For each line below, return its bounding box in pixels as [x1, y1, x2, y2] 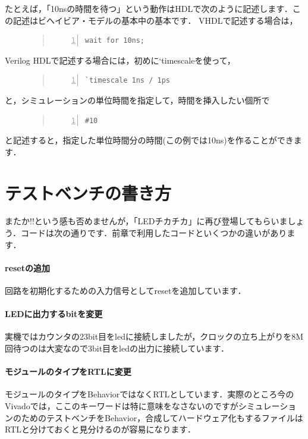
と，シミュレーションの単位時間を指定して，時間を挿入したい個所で [5, 93, 270, 106]
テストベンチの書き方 [5, 180, 172, 205]
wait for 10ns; [84, 36, 145, 45]
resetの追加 [5, 261, 51, 274]
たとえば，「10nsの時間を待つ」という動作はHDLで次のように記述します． [5, 2, 293, 14]
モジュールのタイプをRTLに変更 [5, 365, 131, 378]
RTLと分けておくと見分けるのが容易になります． [5, 423, 196, 435]
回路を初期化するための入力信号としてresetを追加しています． [5, 284, 246, 297]
